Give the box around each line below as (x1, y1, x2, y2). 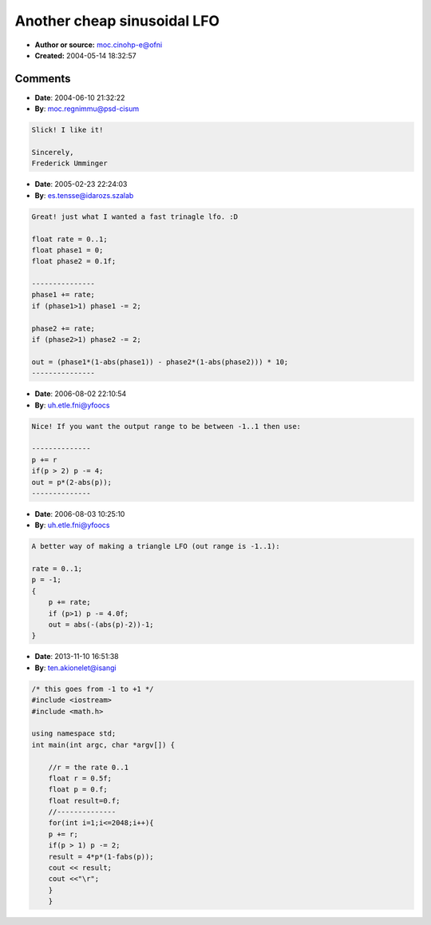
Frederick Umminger (31, 159, 108, 168)
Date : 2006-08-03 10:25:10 (34, 509, 125, 518)
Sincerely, (31, 148, 74, 157)
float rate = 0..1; (31, 234, 108, 244)
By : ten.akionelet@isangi (34, 663, 117, 673)
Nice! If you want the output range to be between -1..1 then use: (31, 422, 302, 431)
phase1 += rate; (31, 290, 96, 300)
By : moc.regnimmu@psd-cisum (34, 104, 140, 113)
